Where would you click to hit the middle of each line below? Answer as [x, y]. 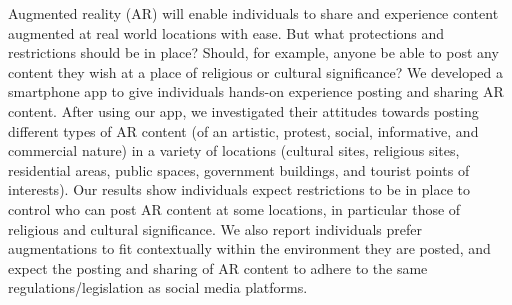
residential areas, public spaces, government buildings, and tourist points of [239, 169]
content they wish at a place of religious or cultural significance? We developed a [255, 71]
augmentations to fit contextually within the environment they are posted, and [249, 248]
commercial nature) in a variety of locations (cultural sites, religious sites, [234, 150]
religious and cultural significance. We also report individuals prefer [215, 228]
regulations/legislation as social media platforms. [158, 287]
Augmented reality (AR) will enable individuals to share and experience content [253, 13]
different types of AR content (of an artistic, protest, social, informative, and [243, 130]
